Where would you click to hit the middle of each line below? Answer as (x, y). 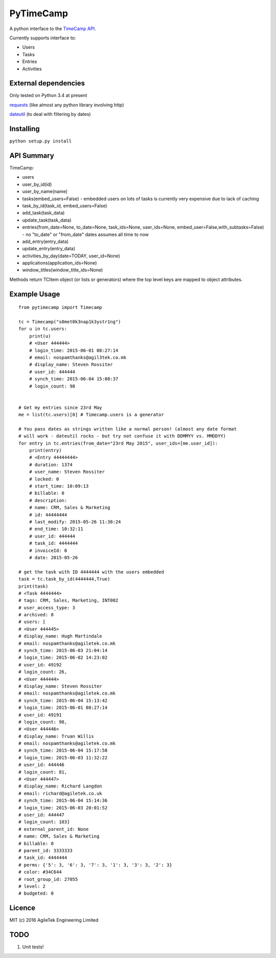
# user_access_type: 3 (47, 607)
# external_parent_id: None (54, 829)
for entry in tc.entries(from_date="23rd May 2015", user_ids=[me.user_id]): (118, 443)
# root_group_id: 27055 (48, 879)
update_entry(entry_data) (49, 249)
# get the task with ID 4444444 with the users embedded (91, 572)
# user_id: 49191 (40, 715)
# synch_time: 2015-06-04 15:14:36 (63, 801)
